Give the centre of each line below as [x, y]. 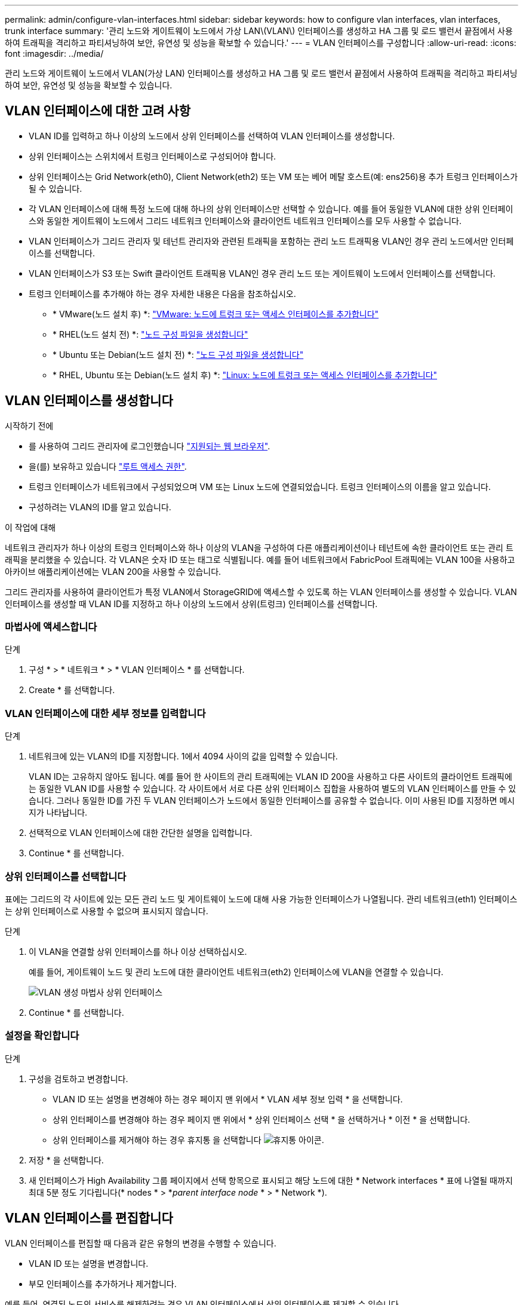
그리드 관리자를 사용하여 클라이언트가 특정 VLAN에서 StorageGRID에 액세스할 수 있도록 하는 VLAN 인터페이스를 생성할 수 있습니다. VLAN [261, 592]
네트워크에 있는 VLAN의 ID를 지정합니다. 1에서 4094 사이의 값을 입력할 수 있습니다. [183, 756]
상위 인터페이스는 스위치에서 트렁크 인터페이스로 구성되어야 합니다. [153, 156]
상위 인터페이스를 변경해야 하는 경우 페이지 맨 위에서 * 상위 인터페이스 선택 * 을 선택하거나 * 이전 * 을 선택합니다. [261, 1119]
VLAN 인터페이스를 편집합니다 [89, 1218]
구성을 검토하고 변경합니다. [79, 1079]
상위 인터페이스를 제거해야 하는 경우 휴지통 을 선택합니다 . [188, 1139]
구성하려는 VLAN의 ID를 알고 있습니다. [100, 507]
